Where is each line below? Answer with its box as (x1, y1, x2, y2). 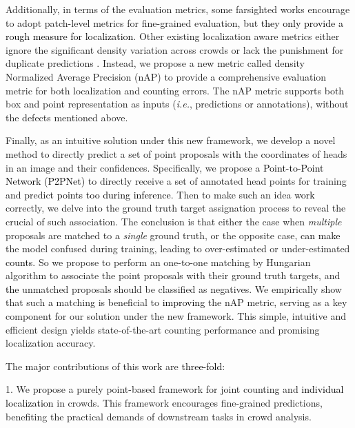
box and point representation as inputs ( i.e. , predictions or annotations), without (6, 96, 349, 111)
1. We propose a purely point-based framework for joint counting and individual (6, 382, 344, 396)
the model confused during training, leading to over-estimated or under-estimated (6, 241, 350, 256)
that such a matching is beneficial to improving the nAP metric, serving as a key (6, 295, 347, 309)
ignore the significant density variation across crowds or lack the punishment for (6, 42, 344, 57)
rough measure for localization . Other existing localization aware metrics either (6, 29, 340, 43)
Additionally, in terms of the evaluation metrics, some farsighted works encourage (6, 2, 350, 16)
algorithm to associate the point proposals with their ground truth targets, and (6, 268, 341, 283)
